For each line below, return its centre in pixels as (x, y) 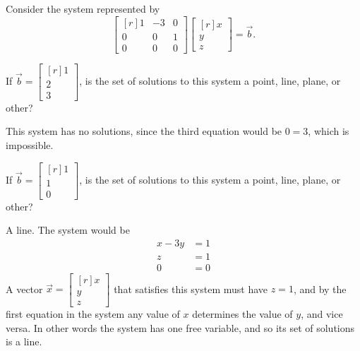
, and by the (320, 288)
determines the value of (242, 314)
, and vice (322, 314)
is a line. (24, 341)
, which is (329, 131)
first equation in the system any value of (93, 314)
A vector (24, 288)
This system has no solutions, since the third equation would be (144, 131)
